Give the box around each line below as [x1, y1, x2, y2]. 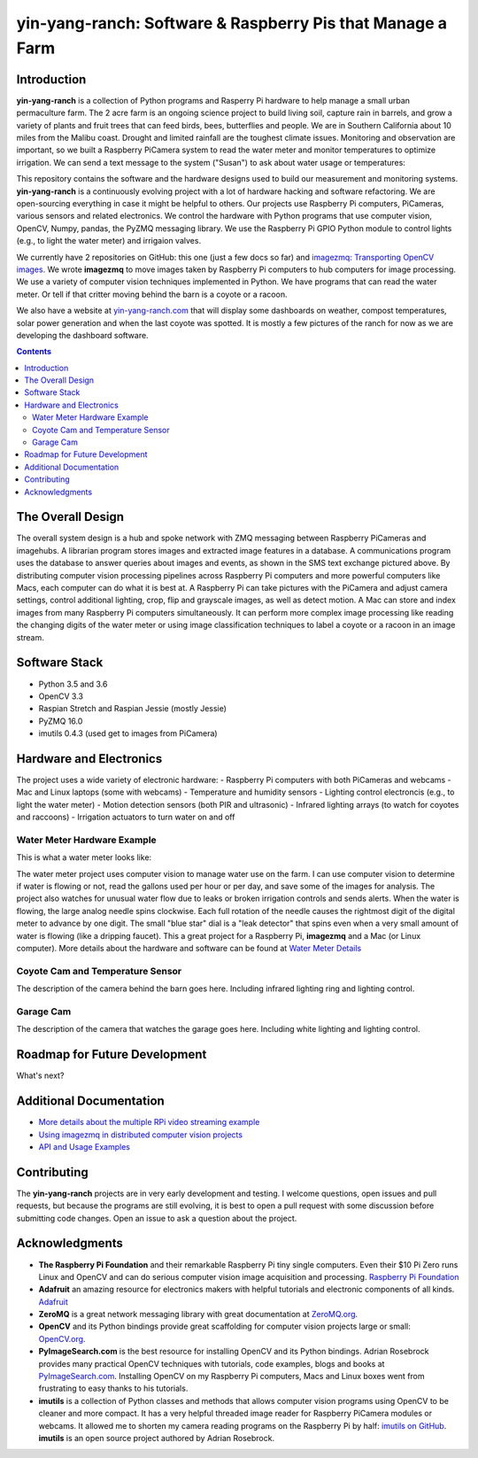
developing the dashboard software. [16, 330, 150, 340]
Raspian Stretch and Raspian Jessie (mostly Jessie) [38, 703, 227, 714]
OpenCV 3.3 [38, 691, 84, 702]
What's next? [16, 1070, 65, 1081]
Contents [16, 346, 52, 357]
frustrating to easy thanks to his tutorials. [38, 1383, 189, 1394]
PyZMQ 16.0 [38, 716, 83, 726]
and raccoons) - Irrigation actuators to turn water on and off [16, 811, 235, 823]
